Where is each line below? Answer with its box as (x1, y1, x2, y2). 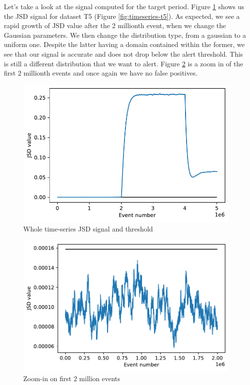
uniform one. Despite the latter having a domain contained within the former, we (4, 39, 245, 49)
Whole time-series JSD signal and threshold (23, 224, 153, 234)
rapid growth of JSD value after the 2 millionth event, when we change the (4, 20, 226, 31)
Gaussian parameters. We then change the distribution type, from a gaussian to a (4, 30, 246, 40)
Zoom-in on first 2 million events (23, 373, 121, 384)
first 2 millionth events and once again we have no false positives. (4, 68, 198, 78)
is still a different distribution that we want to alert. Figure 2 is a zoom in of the (4, 58, 243, 68)
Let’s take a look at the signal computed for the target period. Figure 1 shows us (4, 1, 244, 11)
